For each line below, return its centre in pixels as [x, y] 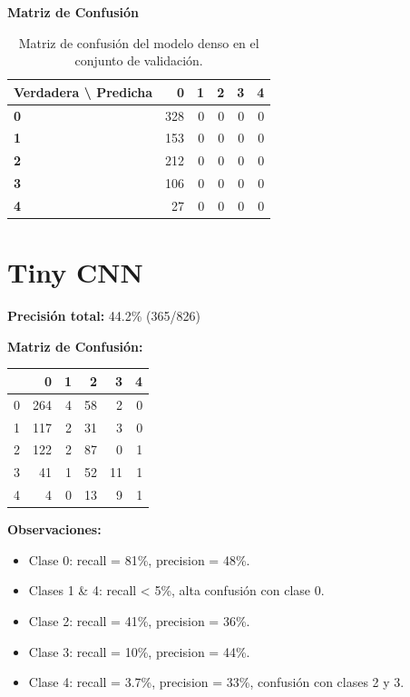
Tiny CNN [75, 272]
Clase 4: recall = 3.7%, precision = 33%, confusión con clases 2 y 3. [216, 682]
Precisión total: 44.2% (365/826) [104, 316]
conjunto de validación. [139, 60]
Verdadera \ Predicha [83, 91]
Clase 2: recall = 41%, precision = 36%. [139, 621]
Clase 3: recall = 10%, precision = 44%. [139, 651]
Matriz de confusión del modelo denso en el [139, 42]
